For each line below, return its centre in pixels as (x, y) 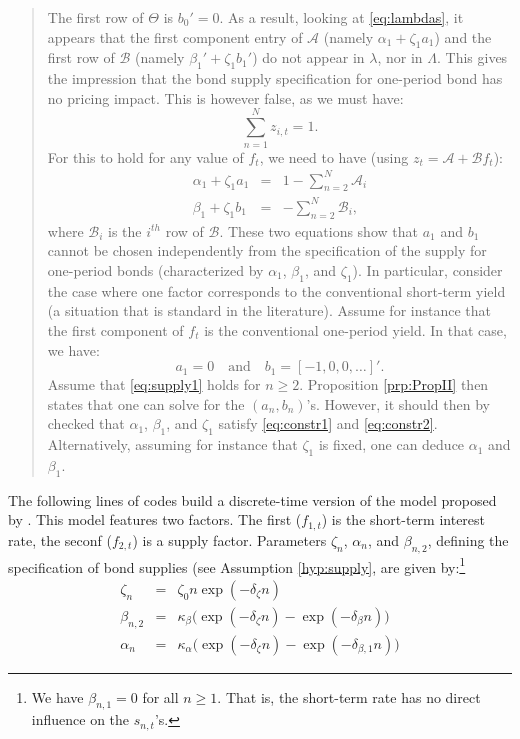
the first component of (115, 329)
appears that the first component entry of (175, 36)
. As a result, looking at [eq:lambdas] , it (341, 17)
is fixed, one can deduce (391, 444)
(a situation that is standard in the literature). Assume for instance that (269, 310)
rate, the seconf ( (60, 539)
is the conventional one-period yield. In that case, (355, 329)
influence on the (80, 719)
